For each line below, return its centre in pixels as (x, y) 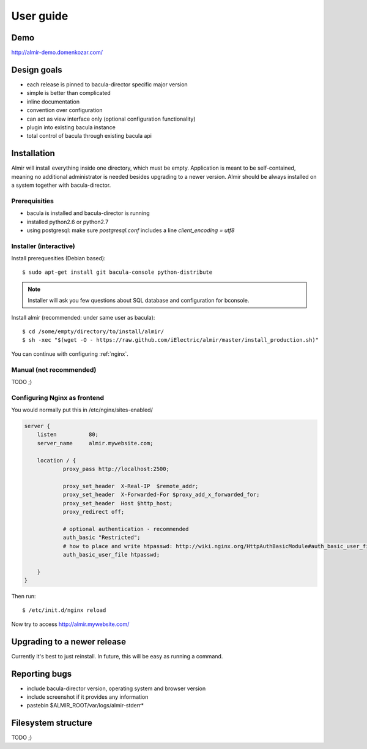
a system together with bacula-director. (61, 185)
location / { (57, 460)
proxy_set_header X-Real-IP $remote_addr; (131, 486)
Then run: (24, 597)
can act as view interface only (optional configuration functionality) (111, 119)
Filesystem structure (52, 723)
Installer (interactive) (43, 246)
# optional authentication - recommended (126, 529)
